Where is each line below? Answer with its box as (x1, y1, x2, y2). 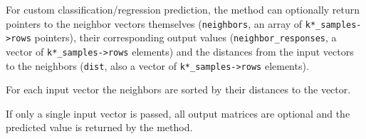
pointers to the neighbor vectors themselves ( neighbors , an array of (6, 16, 303, 31)
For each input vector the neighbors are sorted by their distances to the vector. (6, 82, 351, 97)
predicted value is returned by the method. (6, 120, 193, 135)
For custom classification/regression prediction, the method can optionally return (6, 2, 360, 16)
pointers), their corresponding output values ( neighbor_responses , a (34, 30, 337, 45)
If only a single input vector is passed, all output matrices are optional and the (6, 105, 350, 120)
